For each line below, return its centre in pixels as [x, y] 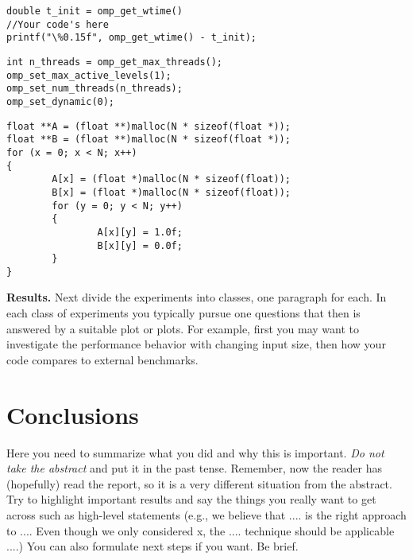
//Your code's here [58, 24]
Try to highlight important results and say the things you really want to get [191, 499]
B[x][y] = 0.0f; [140, 245]
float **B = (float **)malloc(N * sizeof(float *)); [149, 140]
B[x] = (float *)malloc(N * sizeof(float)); [171, 192]
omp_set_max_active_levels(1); [89, 75]
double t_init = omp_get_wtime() [95, 11]
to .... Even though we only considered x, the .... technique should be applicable [201, 530]
